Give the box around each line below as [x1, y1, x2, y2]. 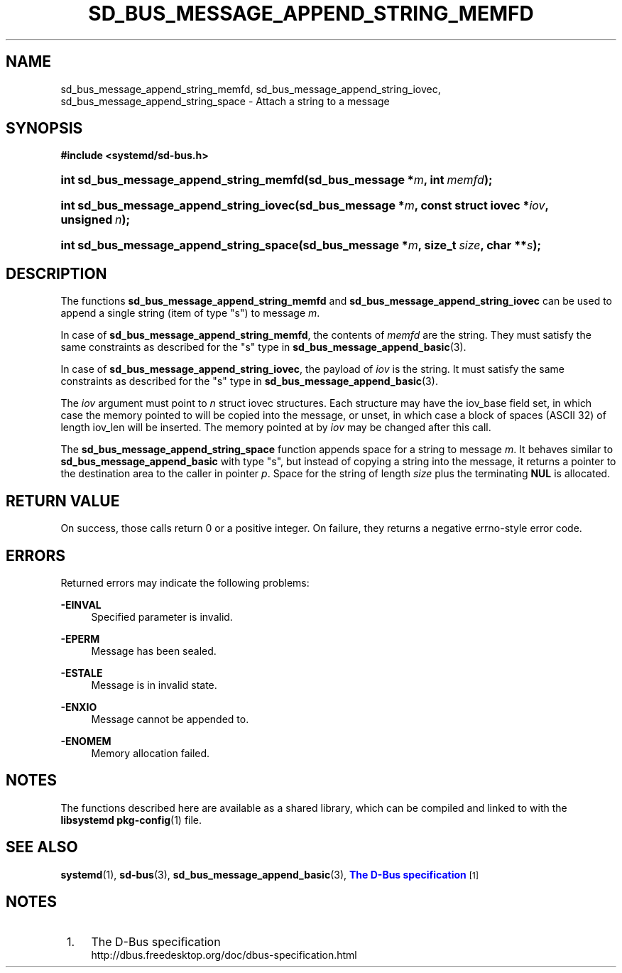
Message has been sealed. [91, 644, 217, 657]
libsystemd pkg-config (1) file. [60, 813, 202, 826]
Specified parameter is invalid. [91, 610, 233, 623]
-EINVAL [60, 598, 102, 611]
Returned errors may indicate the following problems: [60, 576, 310, 589]
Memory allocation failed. [91, 746, 210, 759]
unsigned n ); [60, 212, 131, 227]
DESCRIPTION [6, 264, 107, 283]
